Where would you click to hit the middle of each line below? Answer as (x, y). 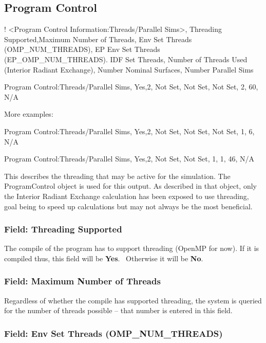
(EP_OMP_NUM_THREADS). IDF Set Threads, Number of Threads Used (126, 59)
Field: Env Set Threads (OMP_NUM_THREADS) (113, 333)
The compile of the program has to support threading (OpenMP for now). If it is (132, 248)
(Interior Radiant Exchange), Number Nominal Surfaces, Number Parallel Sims (129, 69)
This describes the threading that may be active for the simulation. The (117, 176)
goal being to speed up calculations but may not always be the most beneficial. (128, 206)
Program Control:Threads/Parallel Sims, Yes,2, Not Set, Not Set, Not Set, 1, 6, (129, 131)
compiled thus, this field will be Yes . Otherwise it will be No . (104, 258)
